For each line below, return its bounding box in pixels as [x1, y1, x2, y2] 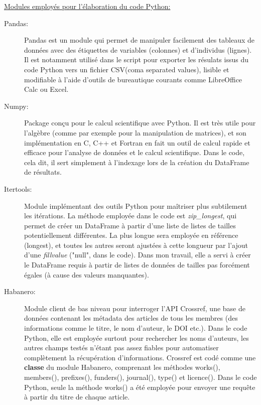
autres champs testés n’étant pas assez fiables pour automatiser [24, 342, 219, 353]
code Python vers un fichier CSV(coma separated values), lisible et [24, 64, 229, 74]
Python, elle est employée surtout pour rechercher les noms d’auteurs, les [24, 332, 249, 343]
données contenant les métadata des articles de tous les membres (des [24, 313, 238, 323]
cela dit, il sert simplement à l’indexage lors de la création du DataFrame [24, 157, 249, 167]
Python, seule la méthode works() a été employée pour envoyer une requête [24, 381, 255, 392]
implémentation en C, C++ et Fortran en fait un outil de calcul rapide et [24, 137, 250, 148]
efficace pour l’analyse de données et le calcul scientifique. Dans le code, [24, 147, 245, 158]
